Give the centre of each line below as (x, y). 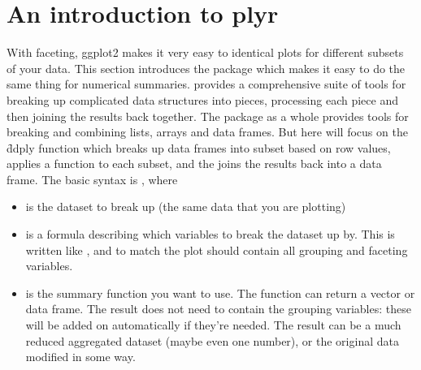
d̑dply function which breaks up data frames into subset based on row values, (199, 147)
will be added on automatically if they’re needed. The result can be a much (213, 325)
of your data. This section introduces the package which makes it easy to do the (206, 68)
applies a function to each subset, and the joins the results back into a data (194, 163)
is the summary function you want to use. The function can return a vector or (220, 293)
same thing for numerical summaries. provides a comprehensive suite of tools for (206, 84)
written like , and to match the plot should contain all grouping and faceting (217, 250)
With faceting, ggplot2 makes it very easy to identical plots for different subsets (205, 52)
